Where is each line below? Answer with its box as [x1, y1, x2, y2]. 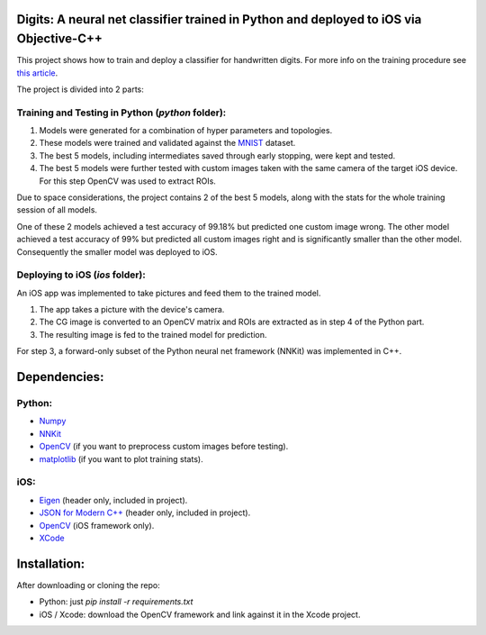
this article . [16, 68, 58, 78]
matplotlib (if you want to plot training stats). [39, 453, 203, 464]
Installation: [16, 556, 85, 571]
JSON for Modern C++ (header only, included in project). [39, 507, 251, 518]
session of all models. [16, 204, 98, 215]
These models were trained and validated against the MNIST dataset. [39, 138, 296, 149]
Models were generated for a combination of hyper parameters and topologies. [39, 125, 333, 136]
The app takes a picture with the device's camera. [39, 304, 225, 315]
